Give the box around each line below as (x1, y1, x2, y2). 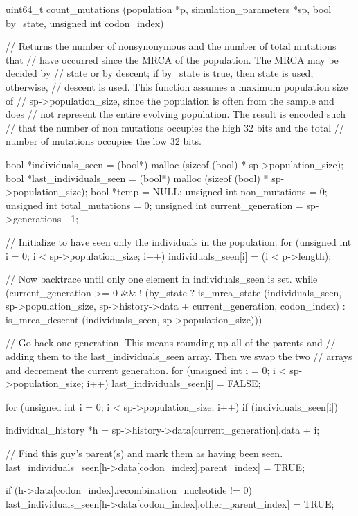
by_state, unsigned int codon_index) (6, 15, 164, 30)
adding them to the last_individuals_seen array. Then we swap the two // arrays (6, 349, 352, 364)
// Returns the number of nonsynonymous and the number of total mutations (6, 39, 337, 53)
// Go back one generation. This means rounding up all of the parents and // (6, 335, 336, 350)
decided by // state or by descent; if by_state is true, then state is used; (6, 66, 314, 80)
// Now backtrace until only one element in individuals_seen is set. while (6, 272, 318, 286)
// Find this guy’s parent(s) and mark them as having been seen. (6, 446, 283, 461)
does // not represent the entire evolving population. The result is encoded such (6, 107, 346, 121)
